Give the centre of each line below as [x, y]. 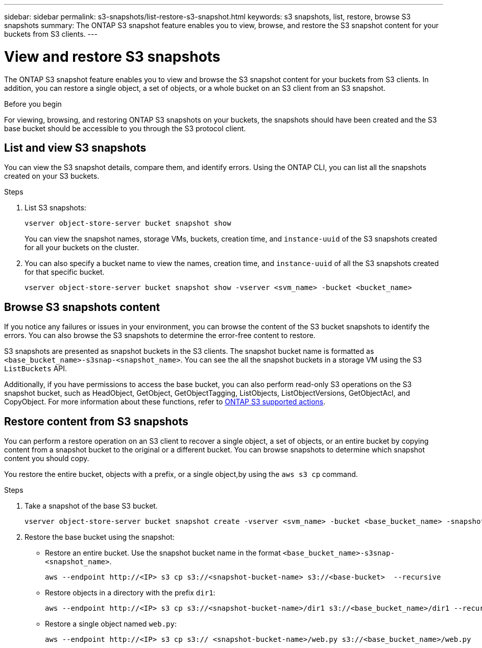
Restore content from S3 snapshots [96, 421]
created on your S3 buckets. [52, 176]
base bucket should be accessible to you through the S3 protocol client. [125, 128]
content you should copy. [47, 459]
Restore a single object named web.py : [111, 624]
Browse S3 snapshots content [82, 307]
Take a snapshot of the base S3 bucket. [91, 506]
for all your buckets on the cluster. [82, 248]
